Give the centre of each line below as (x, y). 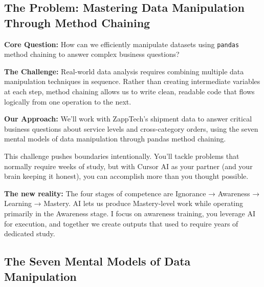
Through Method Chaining (77, 22)
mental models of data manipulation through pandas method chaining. (115, 139)
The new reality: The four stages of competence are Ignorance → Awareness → (132, 193)
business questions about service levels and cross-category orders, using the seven (131, 128)
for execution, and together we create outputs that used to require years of (121, 223)
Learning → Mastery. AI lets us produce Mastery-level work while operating (124, 203)
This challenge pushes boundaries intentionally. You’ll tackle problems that (122, 156)
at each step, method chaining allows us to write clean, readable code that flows (129, 91)
